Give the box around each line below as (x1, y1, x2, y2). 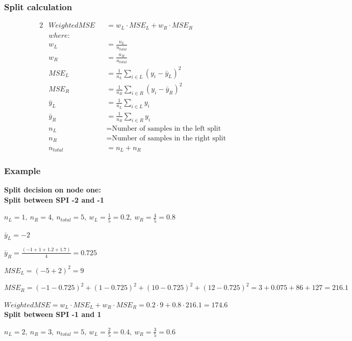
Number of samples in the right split (112, 135, 226, 142)
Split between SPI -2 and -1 (4, 194, 104, 205)
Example (4, 164, 41, 177)
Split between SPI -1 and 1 (4, 309, 102, 320)
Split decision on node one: (4, 184, 101, 195)
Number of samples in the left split (112, 125, 221, 132)
